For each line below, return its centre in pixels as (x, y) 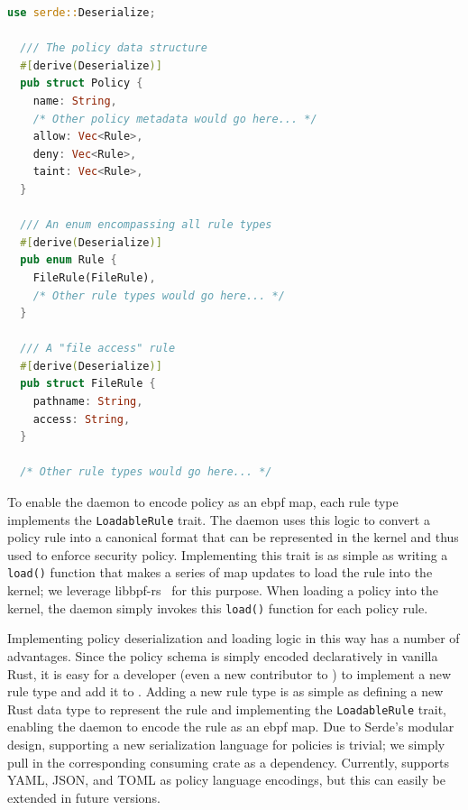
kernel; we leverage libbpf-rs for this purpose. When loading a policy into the (223, 590)
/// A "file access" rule (98, 349)
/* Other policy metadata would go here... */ (175, 119)
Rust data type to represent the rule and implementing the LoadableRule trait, (227, 709)
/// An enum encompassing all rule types (146, 225)
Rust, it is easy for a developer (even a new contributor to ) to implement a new (229, 673)
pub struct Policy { (82, 83)
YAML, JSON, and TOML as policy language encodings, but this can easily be (226, 780)
